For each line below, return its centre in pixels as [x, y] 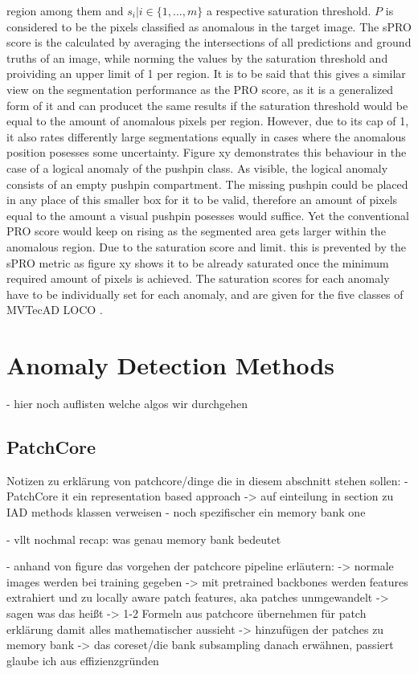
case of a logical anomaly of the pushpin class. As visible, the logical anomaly [197, 167]
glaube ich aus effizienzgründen [83, 660]
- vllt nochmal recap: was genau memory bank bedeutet [144, 539]
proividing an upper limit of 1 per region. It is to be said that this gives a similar [206, 74]
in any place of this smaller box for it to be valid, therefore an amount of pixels [202, 200]
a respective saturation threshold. [289, 10]
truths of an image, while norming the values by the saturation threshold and [197, 57]
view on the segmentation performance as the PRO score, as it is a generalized [200, 89]
